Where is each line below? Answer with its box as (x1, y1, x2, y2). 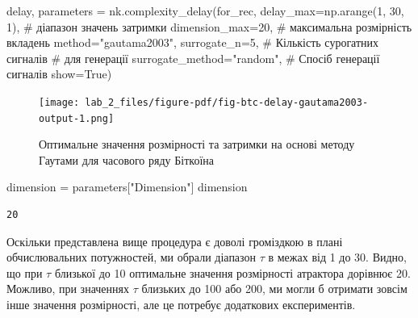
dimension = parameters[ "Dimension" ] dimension (6, 178, 248, 195)
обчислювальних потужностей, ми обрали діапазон (6, 249, 257, 266)
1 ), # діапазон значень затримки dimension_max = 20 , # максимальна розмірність (6, 18, 412, 35)
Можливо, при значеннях (6, 280, 129, 297)
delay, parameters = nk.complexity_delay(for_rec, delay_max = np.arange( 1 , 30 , (6, 2, 404, 19)
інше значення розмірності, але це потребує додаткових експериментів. (6, 296, 356, 313)
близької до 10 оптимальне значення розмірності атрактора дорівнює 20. (54, 264, 411, 281)
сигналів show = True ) (6, 65, 112, 82)
